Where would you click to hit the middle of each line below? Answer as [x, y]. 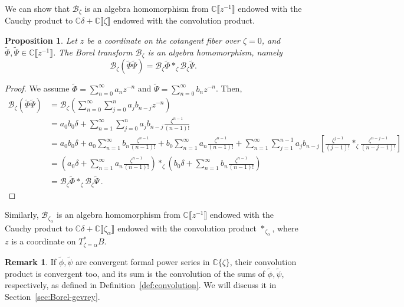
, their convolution [263, 261]
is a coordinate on [44, 241]
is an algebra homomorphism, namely [215, 52]
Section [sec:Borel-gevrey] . [52, 296]
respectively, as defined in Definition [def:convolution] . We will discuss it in [141, 285]
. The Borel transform [93, 52]
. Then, [229, 88]
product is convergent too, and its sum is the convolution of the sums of [135, 273]
